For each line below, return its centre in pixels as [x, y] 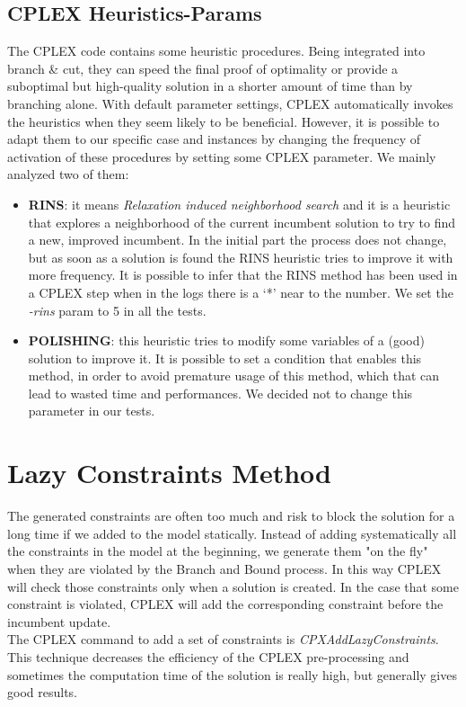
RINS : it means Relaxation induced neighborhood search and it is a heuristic [239, 204]
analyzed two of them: [68, 174]
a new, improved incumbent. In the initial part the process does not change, [237, 240]
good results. [42, 692]
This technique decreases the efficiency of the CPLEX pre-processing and [208, 656]
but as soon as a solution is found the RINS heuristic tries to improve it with [241, 257]
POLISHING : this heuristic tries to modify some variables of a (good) [226, 340]
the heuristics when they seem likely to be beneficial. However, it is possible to [224, 121]
